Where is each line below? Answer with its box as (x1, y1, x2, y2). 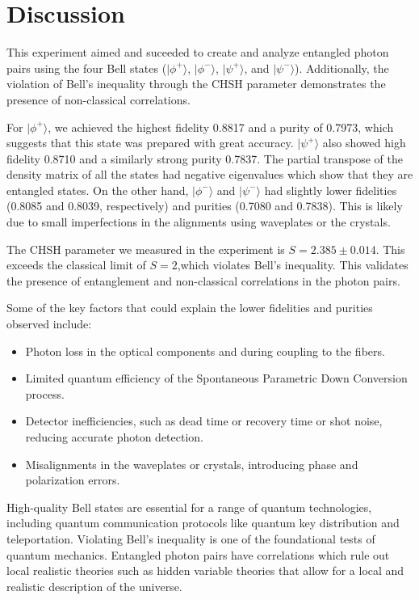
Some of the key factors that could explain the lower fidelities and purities (6, 299, 373, 316)
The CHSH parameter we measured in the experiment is (6, 240, 285, 257)
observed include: (6, 315, 92, 332)
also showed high (322, 134, 406, 151)
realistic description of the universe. (6, 577, 182, 594)
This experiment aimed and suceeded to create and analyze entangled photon (6, 44, 389, 61)
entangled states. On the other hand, (6, 181, 189, 198)
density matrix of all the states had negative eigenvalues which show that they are (6, 166, 413, 183)
